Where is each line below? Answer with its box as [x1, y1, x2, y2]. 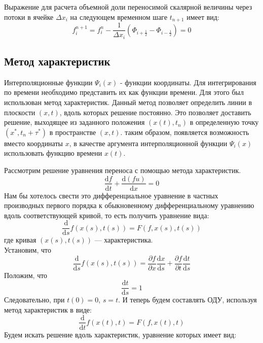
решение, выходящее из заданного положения [4, 117, 145, 127]
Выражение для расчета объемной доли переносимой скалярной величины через [4, 2, 252, 12]
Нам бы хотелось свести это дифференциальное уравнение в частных [4, 190, 218, 200]
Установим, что [4, 245, 51, 255]
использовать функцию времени [4, 148, 102, 158]
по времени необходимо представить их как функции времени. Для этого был [4, 87, 244, 97]
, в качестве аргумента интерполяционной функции [69, 138, 228, 148]
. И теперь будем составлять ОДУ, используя [118, 294, 257, 305]
